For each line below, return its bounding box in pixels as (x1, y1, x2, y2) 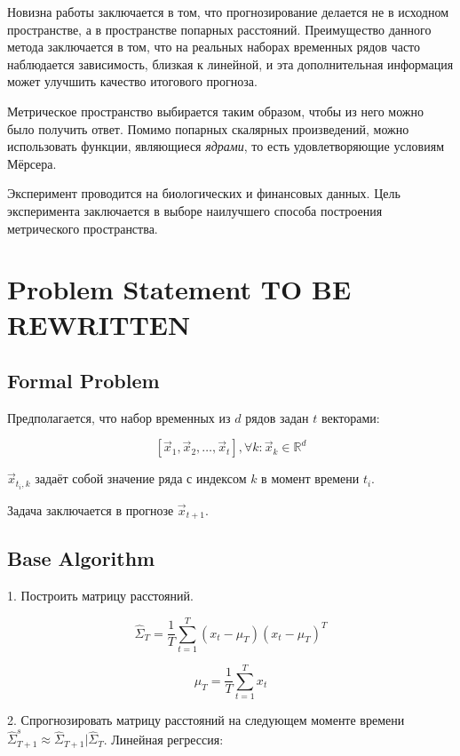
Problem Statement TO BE (7, 271, 352, 307)
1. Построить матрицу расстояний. (7, 586, 194, 605)
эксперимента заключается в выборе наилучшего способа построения (7, 201, 383, 219)
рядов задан (245, 408, 309, 426)
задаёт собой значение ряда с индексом (35, 469, 247, 488)
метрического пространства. (7, 219, 158, 237)
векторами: (321, 408, 380, 426)
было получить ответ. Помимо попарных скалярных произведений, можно (7, 119, 409, 138)
